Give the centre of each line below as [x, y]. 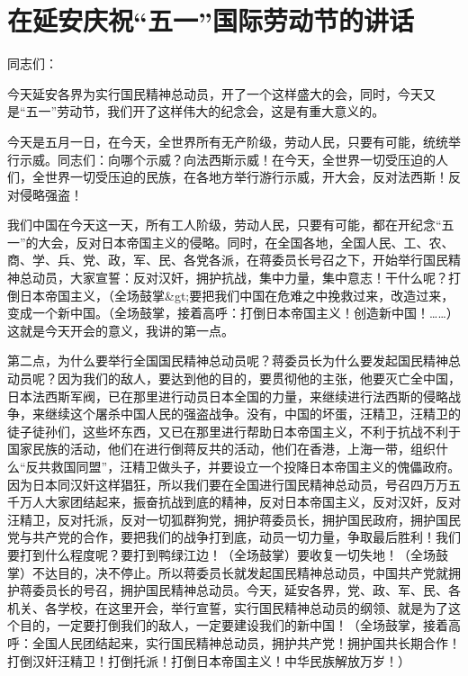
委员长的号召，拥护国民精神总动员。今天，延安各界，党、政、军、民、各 [246, 590]
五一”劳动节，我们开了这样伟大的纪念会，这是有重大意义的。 [205, 111]
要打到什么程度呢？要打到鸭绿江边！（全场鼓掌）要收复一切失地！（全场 [221, 554]
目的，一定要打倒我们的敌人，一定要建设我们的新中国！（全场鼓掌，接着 [234, 625]
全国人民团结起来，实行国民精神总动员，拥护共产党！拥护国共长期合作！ [246, 642]
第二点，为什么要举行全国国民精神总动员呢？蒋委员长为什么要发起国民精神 [228, 361]
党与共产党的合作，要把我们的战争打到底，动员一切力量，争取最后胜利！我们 [234, 537]
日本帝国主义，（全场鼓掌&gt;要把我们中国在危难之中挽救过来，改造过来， [237, 295]
